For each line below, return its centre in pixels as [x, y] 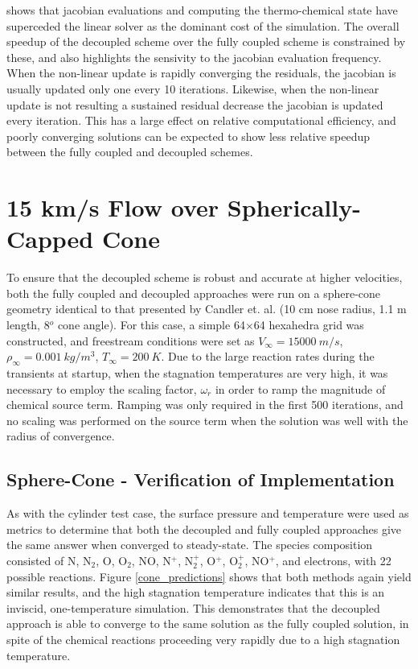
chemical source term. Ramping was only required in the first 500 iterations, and [205, 405]
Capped [50, 239]
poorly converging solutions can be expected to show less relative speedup [189, 136]
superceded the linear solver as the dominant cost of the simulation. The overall [203, 25]
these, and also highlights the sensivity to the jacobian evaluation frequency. [194, 57]
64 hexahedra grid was [309, 325]
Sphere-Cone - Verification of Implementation [201, 479]
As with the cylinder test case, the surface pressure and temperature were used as [208, 513]
